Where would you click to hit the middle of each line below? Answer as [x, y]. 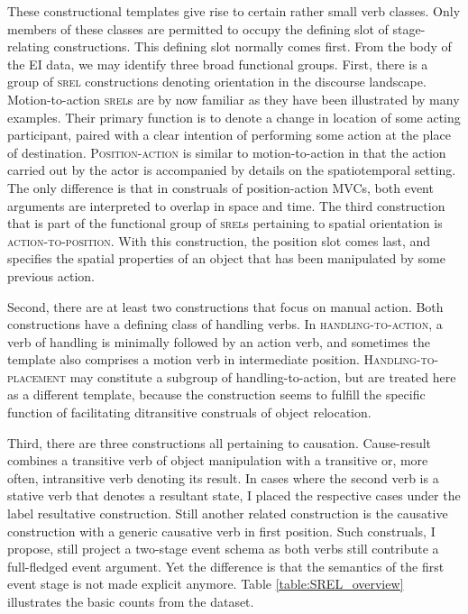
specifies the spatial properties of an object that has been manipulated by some [226, 258]
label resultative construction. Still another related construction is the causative [228, 513]
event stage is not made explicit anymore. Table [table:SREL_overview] [206, 584]
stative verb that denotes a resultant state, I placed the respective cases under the [234, 495]
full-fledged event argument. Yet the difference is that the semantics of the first [226, 566]
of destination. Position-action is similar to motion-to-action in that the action [227, 152]
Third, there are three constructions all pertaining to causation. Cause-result [220, 442]
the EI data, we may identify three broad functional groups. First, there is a [218, 64]
